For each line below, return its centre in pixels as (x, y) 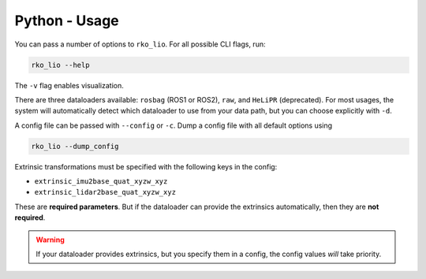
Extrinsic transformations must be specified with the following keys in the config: (146, 166)
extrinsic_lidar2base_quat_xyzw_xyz (105, 192)
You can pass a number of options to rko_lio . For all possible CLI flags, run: (140, 44)
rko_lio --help (60, 65)
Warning (50, 240)
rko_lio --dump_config (75, 146)
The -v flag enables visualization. (69, 85)
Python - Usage (67, 20)
